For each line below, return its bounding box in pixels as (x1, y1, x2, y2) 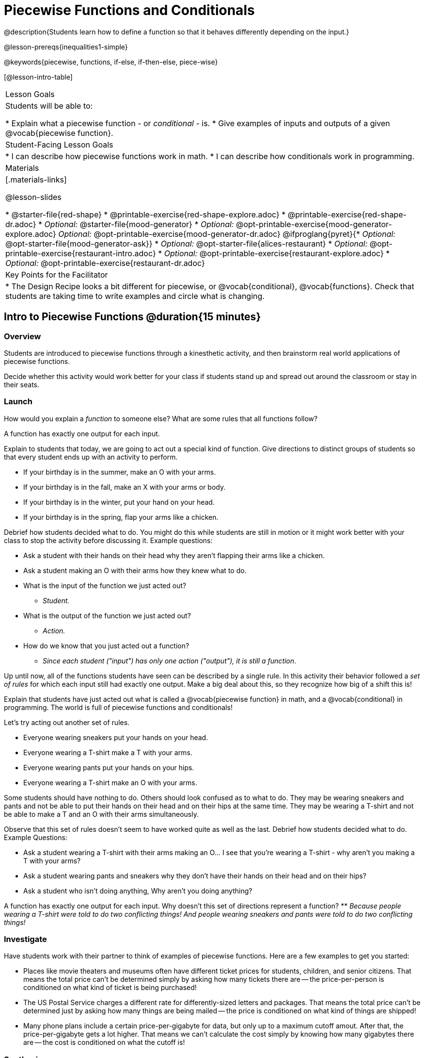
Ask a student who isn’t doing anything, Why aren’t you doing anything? (23, 886, 252, 895)
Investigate (4, 934, 47, 944)
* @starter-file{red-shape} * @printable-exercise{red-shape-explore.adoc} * (5, 209, 286, 219)
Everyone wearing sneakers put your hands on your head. (23, 733, 208, 742)
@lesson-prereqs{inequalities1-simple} (4, 42, 128, 51)
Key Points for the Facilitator (5, 269, 108, 280)
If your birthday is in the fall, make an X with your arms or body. (23, 482, 226, 491)
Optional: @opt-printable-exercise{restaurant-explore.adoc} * (164, 248, 390, 258)
